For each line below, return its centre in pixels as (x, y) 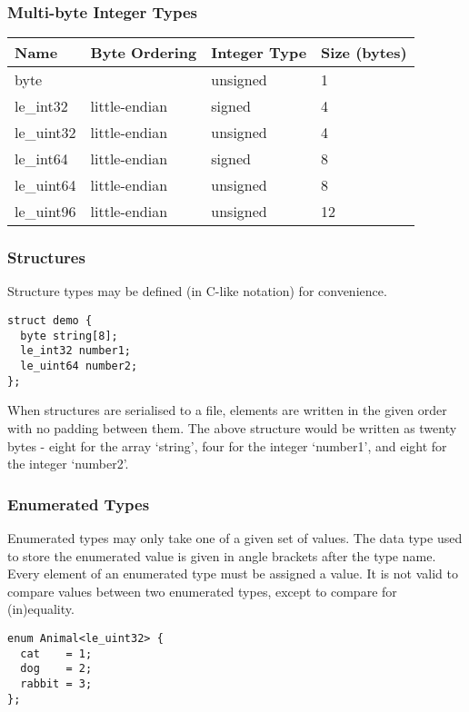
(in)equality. (41, 609)
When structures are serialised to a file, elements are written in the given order (227, 410)
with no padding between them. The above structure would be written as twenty (232, 427)
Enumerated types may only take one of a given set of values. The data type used (235, 537)
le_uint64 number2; (79, 366)
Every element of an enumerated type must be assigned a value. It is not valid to (233, 574)
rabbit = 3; (56, 683)
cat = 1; (56, 653)
